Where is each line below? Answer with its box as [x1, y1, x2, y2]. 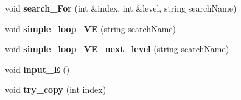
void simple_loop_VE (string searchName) [5, 22, 176, 35]
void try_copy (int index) [5, 83, 107, 96]
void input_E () [5, 62, 70, 75]
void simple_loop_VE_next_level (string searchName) [5, 42, 229, 55]
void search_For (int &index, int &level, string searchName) [5, 2, 237, 14]
